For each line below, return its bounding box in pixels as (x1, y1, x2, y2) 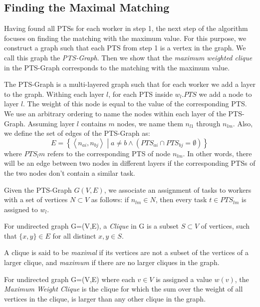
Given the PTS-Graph (4, 184, 72, 195)
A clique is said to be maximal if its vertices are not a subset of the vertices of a (4, 247, 249, 258)
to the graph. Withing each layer (4, 88, 104, 99)
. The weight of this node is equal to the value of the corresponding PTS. (23, 98, 247, 109)
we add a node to (199, 88, 252, 99)
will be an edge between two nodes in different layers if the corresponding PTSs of (4, 158, 256, 168)
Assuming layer (27, 118, 75, 128)
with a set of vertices (4, 194, 68, 205)
